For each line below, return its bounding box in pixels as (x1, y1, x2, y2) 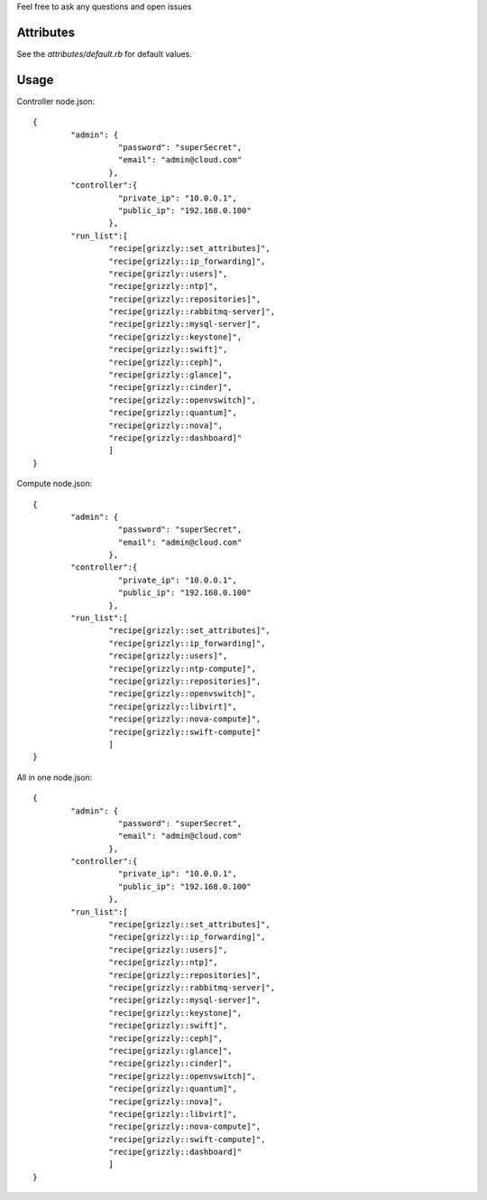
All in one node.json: (16, 772, 93, 783)
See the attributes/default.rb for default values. (16, 48, 193, 59)
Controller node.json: (16, 96, 95, 107)
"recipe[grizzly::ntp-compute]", (108, 664, 257, 674)
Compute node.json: (16, 479, 93, 489)
